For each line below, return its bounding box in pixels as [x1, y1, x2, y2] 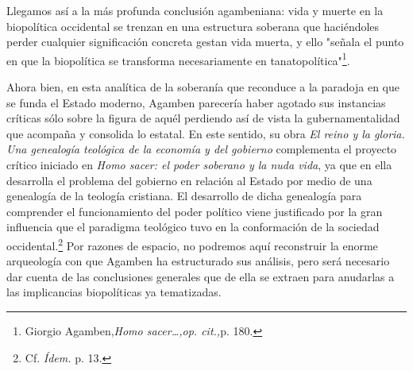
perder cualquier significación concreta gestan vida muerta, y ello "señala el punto [6, 33, 404, 50]
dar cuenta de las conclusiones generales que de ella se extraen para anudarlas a [6, 268, 395, 284]
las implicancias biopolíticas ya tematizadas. [6, 284, 222, 300]
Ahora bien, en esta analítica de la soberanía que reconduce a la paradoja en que [6, 79, 399, 95]
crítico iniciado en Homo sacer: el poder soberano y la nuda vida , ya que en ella [6, 157, 392, 172]
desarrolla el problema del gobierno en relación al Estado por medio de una [6, 172, 372, 188]
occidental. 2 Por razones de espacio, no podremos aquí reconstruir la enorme [6, 234, 378, 253]
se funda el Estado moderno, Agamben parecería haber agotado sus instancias [6, 94, 386, 110]
